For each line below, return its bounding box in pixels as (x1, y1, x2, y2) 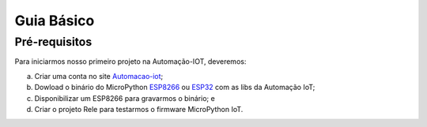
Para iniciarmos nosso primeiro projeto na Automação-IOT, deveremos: (14, 57, 247, 66)
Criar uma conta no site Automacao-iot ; (34, 71, 164, 80)
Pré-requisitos (14, 35, 93, 49)
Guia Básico (14, 12, 95, 29)
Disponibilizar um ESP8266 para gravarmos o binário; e (34, 93, 215, 103)
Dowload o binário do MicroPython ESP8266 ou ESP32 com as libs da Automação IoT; (34, 83, 316, 92)
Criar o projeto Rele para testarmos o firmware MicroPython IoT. (34, 104, 244, 114)
